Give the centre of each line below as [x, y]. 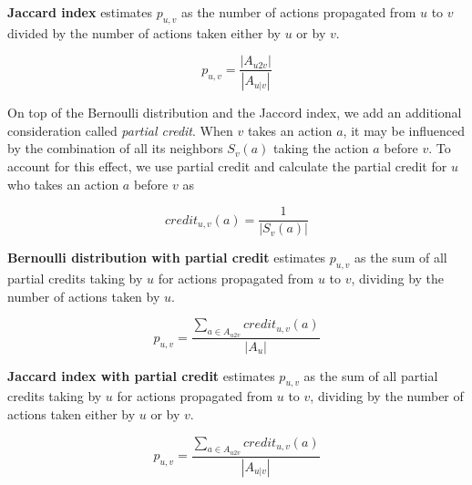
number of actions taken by [84, 296]
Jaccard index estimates [80, 12]
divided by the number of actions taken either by [144, 32]
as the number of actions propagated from [298, 12]
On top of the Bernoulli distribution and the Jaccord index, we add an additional [235, 113]
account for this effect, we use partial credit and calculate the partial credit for [227, 166]
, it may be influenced [404, 130]
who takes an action [63, 184]
